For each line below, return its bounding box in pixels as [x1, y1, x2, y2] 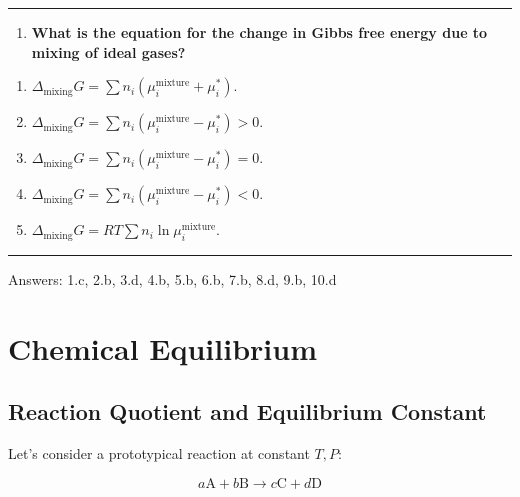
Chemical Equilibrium [8, 327, 317, 368]
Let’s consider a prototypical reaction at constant [8, 443, 310, 464]
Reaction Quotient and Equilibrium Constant [8, 396, 487, 427]
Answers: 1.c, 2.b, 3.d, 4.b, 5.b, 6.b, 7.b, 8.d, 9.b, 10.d [8, 268, 337, 289]
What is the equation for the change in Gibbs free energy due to [31, 22, 488, 42]
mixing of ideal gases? [31, 41, 186, 62]
